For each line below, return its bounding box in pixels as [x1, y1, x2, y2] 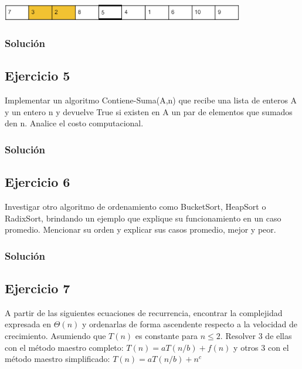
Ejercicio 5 [5, 66, 70, 85]
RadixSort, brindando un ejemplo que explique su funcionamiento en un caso [5, 212, 281, 224]
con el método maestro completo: [5, 341, 124, 353]
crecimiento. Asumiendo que [5, 329, 106, 341]
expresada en [5, 318, 52, 330]
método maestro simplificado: [5, 353, 110, 365]
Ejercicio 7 [5, 279, 70, 297]
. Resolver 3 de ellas [220, 329, 292, 341]
